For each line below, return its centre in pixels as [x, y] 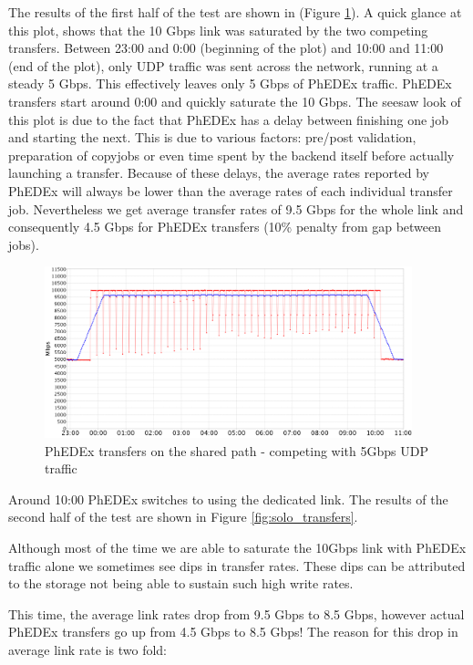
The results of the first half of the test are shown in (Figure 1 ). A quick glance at [235, 12]
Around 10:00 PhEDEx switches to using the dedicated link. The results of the [228, 499]
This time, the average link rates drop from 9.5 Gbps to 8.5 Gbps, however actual [236, 613]
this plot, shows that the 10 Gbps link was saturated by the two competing [218, 30]
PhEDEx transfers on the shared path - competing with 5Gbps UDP [236, 450]
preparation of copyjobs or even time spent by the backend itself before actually [231, 155]
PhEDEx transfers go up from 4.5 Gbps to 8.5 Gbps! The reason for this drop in [233, 632]
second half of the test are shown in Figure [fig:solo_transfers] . [183, 517]
